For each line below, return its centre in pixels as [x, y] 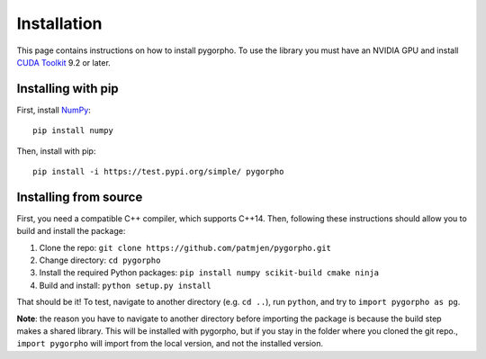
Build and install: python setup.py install [125, 285]
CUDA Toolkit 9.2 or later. [64, 62]
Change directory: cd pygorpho [100, 260]
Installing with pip [67, 89]
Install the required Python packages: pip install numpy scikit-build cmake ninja [209, 273]
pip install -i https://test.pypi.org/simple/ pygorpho [158, 172]
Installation [59, 23]
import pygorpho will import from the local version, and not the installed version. [170, 344]
